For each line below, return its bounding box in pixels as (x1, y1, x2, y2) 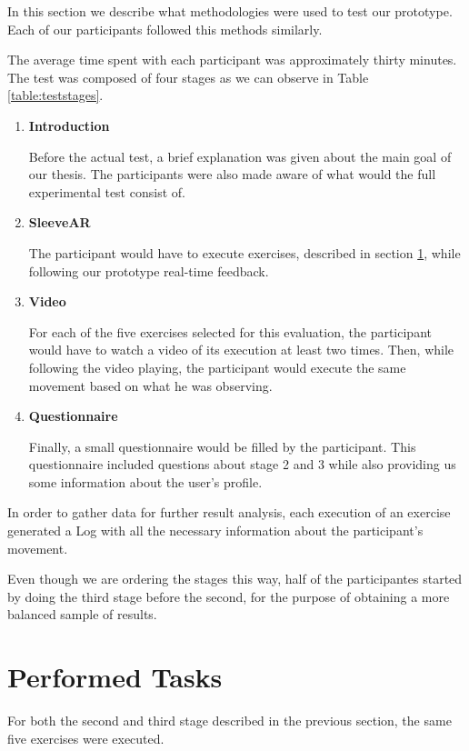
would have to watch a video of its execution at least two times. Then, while (28, 340, 454, 359)
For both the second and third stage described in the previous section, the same (7, 711, 452, 730)
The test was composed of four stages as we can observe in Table (7, 67, 369, 86)
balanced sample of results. (7, 605, 157, 624)
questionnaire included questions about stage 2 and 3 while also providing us (28, 455, 456, 474)
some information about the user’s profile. (28, 472, 263, 491)
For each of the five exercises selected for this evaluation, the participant (28, 322, 432, 341)
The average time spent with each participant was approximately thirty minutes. (7, 50, 457, 69)
